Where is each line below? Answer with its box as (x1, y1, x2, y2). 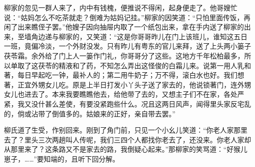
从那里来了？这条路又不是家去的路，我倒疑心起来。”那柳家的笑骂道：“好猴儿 (4, 144, 248, 154)
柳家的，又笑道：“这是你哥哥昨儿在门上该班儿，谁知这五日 (58, 31, 248, 41)
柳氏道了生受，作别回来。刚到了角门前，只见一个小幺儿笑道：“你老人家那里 (4, 125, 248, 135)
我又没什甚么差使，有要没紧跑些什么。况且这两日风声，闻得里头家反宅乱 (17, 98, 251, 109)
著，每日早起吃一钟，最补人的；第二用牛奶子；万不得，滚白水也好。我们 (4, 70, 237, 80)
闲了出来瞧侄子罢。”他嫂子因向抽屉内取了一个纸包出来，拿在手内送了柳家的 (4, 22, 244, 32)
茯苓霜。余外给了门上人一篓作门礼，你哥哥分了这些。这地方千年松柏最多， (4, 50, 244, 60)
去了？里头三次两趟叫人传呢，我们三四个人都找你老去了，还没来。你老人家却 (4, 134, 251, 144)
